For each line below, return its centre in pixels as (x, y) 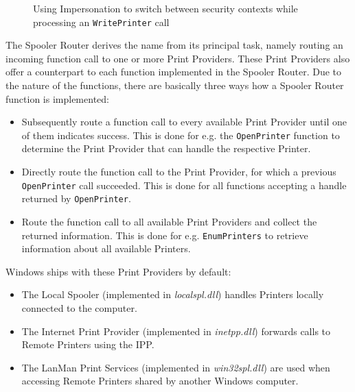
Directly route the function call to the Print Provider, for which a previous (179, 172)
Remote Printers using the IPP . (88, 344)
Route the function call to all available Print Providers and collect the (169, 221)
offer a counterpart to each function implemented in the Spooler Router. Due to (174, 72)
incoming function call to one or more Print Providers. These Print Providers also (178, 58)
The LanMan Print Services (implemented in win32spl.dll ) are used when (176, 367)
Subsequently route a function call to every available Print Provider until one (184, 122)
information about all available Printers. (106, 248)
